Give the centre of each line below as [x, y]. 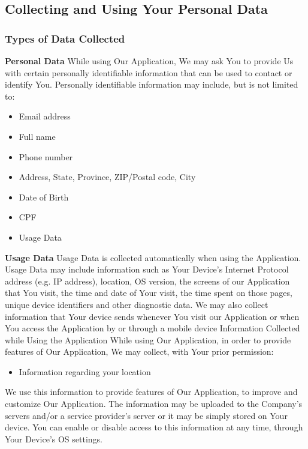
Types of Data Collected [65, 38]
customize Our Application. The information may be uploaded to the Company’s [154, 404]
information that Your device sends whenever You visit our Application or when [152, 316]
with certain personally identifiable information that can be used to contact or [149, 72]
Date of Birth [44, 197]
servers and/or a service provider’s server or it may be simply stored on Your [146, 415]
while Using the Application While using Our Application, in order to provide [148, 339]
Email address [45, 116]
